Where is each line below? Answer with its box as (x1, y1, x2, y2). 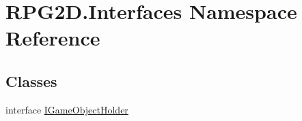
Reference (5, 24, 100, 52)
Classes (5, 70, 57, 91)
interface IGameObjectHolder (5, 102, 128, 116)
